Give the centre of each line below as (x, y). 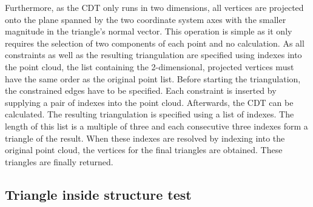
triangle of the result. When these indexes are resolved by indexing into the (145, 138)
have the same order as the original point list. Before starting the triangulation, (153, 78)
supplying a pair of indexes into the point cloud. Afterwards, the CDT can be (149, 102)
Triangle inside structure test (98, 194)
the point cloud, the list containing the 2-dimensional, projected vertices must (150, 66)
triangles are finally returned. (59, 161)
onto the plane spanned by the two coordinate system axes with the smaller (146, 19)
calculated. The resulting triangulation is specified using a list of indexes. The (150, 114)
